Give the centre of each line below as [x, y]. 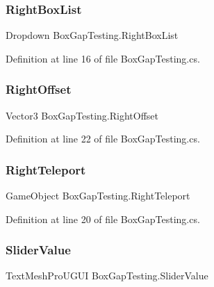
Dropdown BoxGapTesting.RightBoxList [92, 35]
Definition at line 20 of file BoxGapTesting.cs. [103, 219]
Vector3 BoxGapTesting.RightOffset [82, 115]
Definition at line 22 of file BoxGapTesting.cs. [103, 139]
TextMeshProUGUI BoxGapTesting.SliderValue [107, 276]
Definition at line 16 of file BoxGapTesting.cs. [103, 58]
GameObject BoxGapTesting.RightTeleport [98, 196]
